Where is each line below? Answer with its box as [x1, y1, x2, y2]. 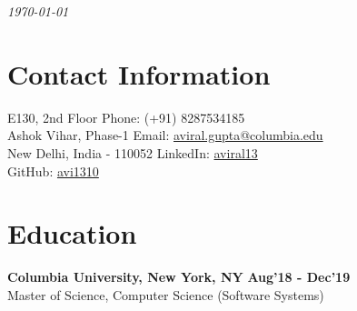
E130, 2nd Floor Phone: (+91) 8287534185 [7, 107, 245, 126]
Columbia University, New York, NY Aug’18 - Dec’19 [7, 267, 351, 286]
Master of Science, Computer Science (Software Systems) [7, 285, 324, 304]
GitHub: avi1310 [7, 161, 99, 180]
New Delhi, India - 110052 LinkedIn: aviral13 [7, 143, 258, 162]
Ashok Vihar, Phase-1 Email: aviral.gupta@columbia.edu [7, 125, 323, 145]
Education [7, 215, 137, 252]
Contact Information [7, 55, 271, 92]
